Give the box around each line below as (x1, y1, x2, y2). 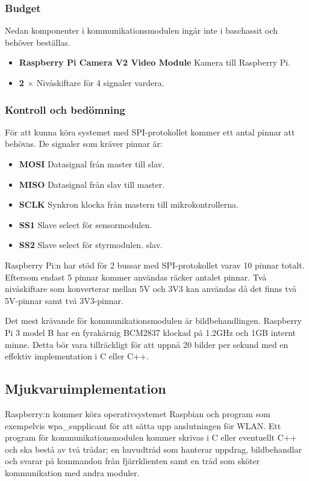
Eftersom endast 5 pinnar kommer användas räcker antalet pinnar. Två (5, 270, 267, 283)
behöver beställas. (5, 36, 70, 48)
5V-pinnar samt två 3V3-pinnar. (5, 294, 123, 306)
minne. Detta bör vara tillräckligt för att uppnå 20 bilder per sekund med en (5, 338, 289, 350)
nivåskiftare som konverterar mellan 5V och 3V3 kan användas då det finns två (5, 282, 297, 295)
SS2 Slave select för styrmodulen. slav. (19, 238, 163, 251)
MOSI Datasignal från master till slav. (19, 158, 165, 170)
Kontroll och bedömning (5, 102, 125, 117)
